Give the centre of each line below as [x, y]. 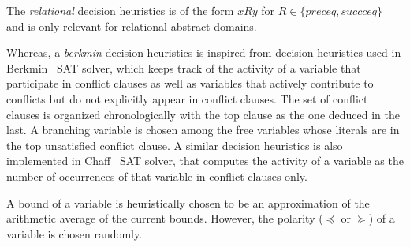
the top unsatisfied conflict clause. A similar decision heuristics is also [175, 145]
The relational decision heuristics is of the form [120, 10]
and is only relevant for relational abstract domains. [132, 26]
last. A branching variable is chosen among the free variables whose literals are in [203, 130]
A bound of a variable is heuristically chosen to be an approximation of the [188, 202]
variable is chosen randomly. [75, 233]
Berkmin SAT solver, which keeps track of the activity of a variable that [184, 67]
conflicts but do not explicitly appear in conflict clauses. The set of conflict [187, 98]
